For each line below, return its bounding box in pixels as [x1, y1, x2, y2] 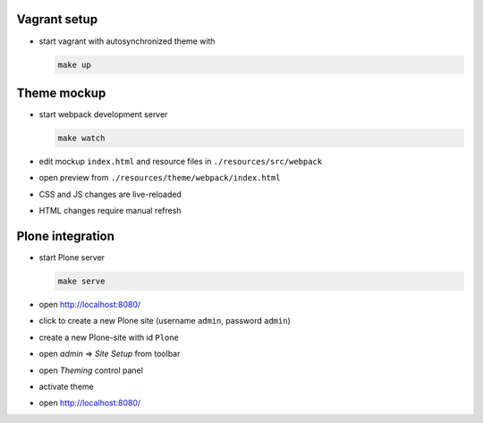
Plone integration [16, 228, 115, 243]
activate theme [38, 381, 94, 392]
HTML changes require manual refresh [38, 206, 182, 216]
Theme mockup [16, 85, 106, 100]
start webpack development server [38, 109, 168, 120]
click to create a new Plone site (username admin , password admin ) [38, 316, 291, 326]
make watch [57, 132, 106, 143]
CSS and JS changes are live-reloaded [38, 189, 182, 199]
